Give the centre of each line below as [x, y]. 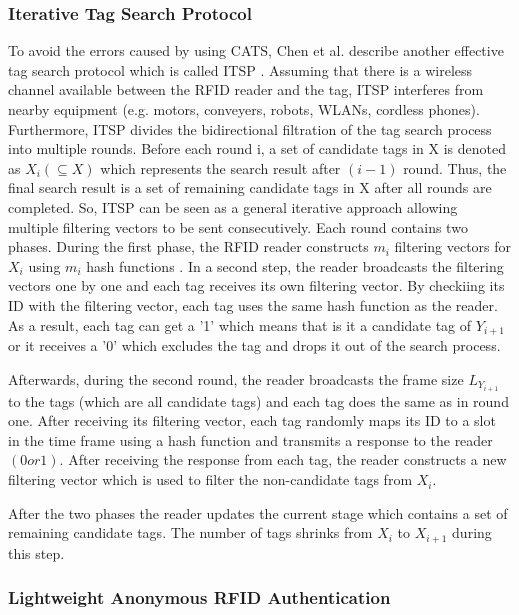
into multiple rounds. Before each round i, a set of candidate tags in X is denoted [257, 148]
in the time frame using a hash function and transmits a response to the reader [250, 439]
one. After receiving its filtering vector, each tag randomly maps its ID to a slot [252, 420]
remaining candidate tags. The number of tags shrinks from [190, 532]
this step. [36, 552]
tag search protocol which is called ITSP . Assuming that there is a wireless [240, 69]
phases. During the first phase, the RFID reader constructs [188, 246]
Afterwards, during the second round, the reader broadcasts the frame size [236, 378]
